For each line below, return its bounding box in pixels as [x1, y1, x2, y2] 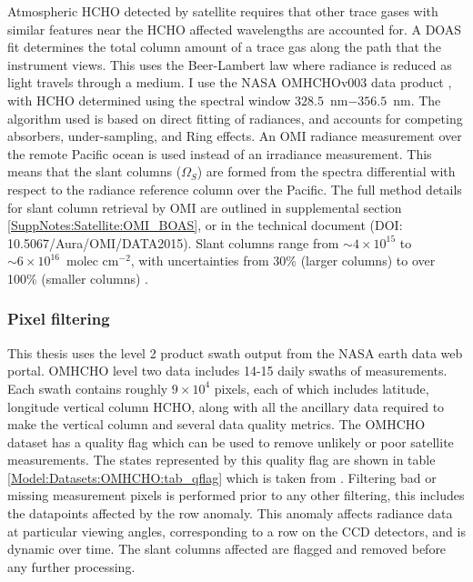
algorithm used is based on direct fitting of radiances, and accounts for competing [7, 108, 463, 127]
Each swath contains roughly [7, 378, 168, 397]
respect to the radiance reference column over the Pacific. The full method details [7, 179, 462, 198]
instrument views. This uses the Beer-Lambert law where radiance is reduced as [7, 55, 452, 74]
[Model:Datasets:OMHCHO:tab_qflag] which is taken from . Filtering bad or [7, 467, 437, 487]
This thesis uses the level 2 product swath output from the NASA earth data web [7, 343, 463, 362]
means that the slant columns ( [7, 162, 182, 181]
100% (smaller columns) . [7, 268, 148, 287]
